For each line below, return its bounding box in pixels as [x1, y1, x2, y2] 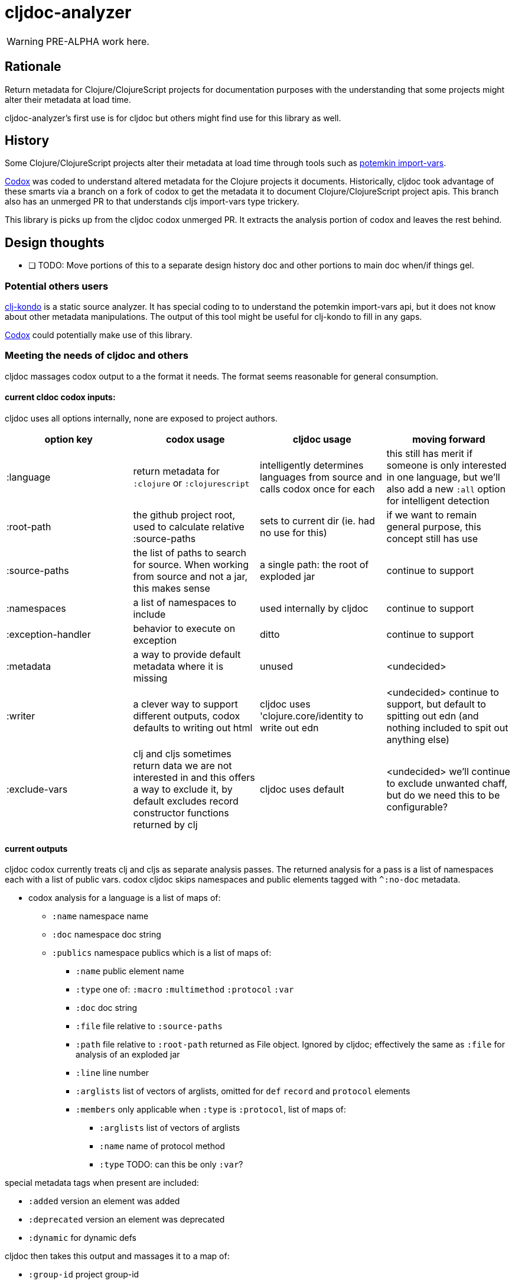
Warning [6, 35, 44, 47]
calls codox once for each [260, 483, 375, 495]
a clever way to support [133, 698, 238, 710]
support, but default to [386, 698, 486, 710]
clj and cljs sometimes [133, 748, 232, 760]
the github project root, [133, 509, 236, 521]
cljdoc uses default [260, 783, 344, 795]
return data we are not [133, 760, 232, 771]
